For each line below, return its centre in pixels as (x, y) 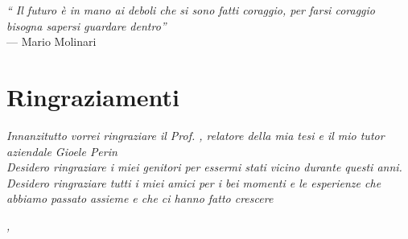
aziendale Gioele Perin (62, 151)
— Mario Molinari (52, 41)
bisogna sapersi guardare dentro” (87, 25)
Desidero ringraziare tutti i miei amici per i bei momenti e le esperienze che (194, 182)
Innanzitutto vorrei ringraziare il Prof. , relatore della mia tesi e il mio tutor (196, 135)
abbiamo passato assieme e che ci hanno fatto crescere (140, 198)
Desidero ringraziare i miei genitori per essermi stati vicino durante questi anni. (204, 167)
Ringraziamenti (93, 96)
